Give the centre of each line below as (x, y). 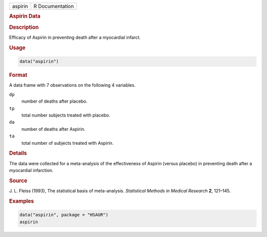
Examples (22, 201)
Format (18, 75)
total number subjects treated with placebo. (66, 115)
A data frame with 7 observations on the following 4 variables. (72, 85)
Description (24, 27)
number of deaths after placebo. (54, 101)
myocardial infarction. (31, 170)
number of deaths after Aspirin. (53, 129)
